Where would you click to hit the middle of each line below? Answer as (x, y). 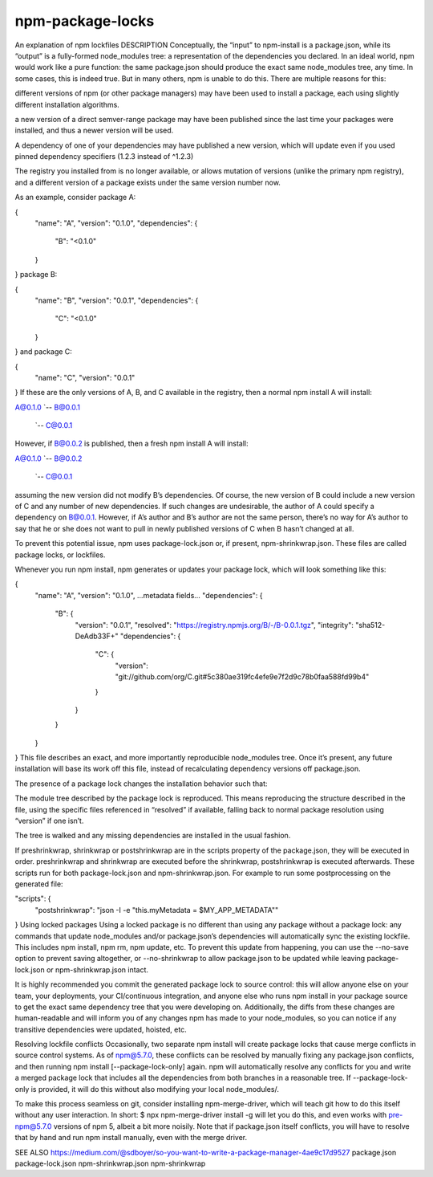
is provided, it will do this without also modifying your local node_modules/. (155, 1089)
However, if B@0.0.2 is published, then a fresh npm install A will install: (132, 444)
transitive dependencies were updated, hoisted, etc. (101, 1029)
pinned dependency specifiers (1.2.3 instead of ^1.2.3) (104, 157)
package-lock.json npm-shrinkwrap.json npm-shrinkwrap (110, 1163)
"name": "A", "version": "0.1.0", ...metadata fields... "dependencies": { (149, 595)
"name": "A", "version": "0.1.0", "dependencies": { (116, 223)
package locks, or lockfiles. (60, 555)
